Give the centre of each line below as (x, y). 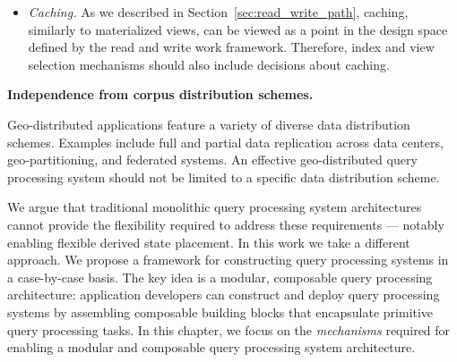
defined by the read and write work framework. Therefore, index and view (231, 47)
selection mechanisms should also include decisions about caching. (209, 64)
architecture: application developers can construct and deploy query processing (224, 295)
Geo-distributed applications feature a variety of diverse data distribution (209, 124)
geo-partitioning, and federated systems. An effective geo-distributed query (212, 160)
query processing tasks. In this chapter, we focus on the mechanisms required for (229, 329)
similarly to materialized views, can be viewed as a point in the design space (238, 29)
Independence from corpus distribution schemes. (160, 94)
